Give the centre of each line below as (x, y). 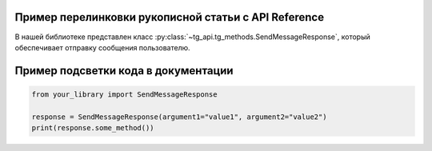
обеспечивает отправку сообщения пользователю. (103, 47)
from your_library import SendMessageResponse (124, 94)
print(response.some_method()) (93, 128)
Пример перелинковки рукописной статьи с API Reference (169, 17)
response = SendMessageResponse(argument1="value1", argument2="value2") (179, 117)
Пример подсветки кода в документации (124, 71)
